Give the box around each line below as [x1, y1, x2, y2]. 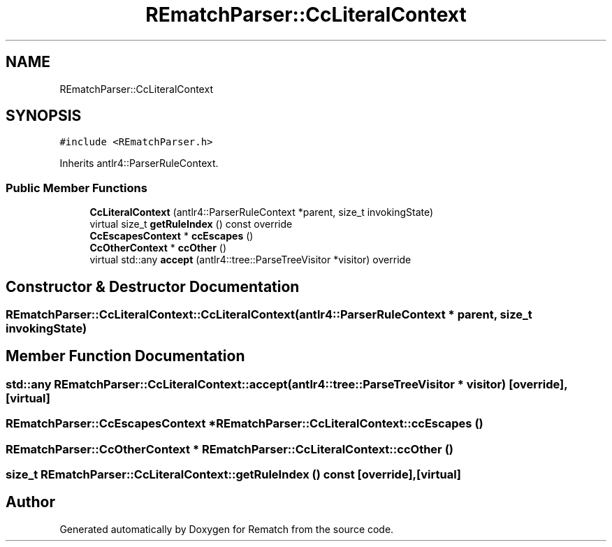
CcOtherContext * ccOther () [89, 242, 227, 254]
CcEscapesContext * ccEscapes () [89, 230, 254, 242]
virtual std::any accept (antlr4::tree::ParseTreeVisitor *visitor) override [89, 254, 411, 266]
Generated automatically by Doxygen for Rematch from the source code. [59, 523, 394, 535]
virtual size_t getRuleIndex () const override [89, 218, 293, 231]
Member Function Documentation [6, 347, 245, 365]
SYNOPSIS [6, 107, 82, 125]
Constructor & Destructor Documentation [6, 277, 300, 296]
